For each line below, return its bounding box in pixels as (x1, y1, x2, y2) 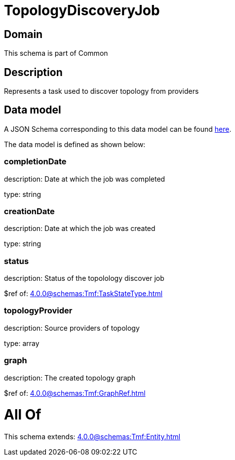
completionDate (4, 156, 67, 167)
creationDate (4, 206, 55, 216)
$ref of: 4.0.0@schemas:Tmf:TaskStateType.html (4, 289, 163, 298)
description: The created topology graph (4, 373, 136, 382)
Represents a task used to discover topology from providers (4, 87, 199, 96)
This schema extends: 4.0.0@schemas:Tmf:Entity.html (4, 432, 181, 441)
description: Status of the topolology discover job (4, 274, 164, 283)
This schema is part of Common (4, 49, 108, 58)
